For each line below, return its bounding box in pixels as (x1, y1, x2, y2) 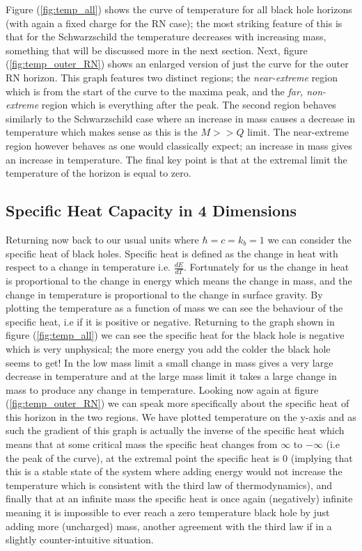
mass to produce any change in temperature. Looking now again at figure (6, 382, 319, 397)
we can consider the (267, 232, 352, 246)
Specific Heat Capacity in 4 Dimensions (6, 200, 297, 221)
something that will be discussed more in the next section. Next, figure (6, 42, 308, 57)
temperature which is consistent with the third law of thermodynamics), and (6, 477, 333, 492)
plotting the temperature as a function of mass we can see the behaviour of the (6, 301, 343, 315)
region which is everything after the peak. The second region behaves (41, 97, 336, 112)
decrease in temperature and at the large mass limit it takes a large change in (6, 369, 337, 383)
